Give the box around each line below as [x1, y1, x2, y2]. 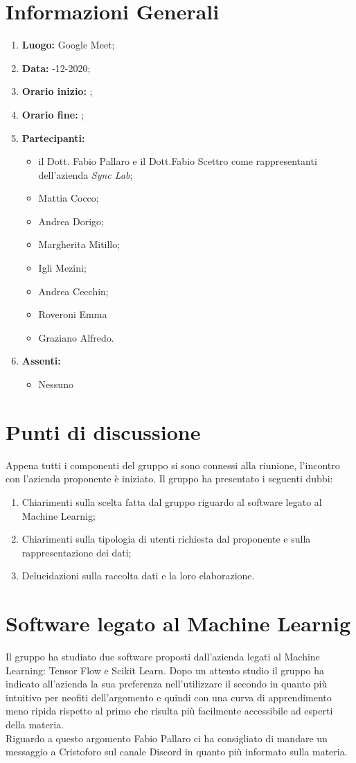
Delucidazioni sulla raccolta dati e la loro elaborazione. [21, 568, 255, 583]
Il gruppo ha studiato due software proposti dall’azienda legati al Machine [6, 649, 320, 664]
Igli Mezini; [38, 261, 87, 275]
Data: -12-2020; [21, 60, 91, 75]
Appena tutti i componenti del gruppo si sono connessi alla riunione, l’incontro [6, 457, 340, 472]
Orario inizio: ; [21, 84, 93, 98]
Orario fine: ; [21, 107, 84, 121]
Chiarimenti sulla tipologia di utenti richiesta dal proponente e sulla [21, 532, 311, 546]
